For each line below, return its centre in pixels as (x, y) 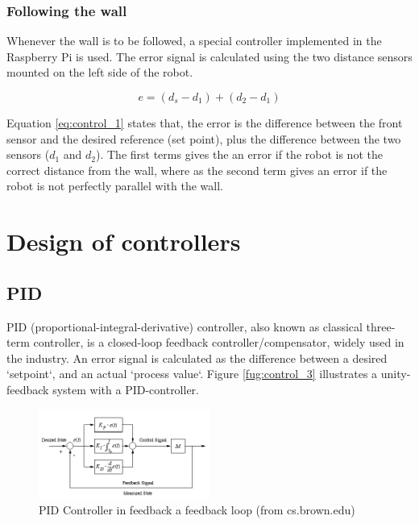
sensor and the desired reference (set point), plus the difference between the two (204, 138)
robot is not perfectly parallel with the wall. (115, 186)
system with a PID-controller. (126, 389)
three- (381, 326)
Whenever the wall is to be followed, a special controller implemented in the (194, 41)
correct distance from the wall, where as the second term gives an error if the (197, 170)
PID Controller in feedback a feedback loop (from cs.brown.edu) (197, 510)
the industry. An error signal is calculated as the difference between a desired (197, 358)
